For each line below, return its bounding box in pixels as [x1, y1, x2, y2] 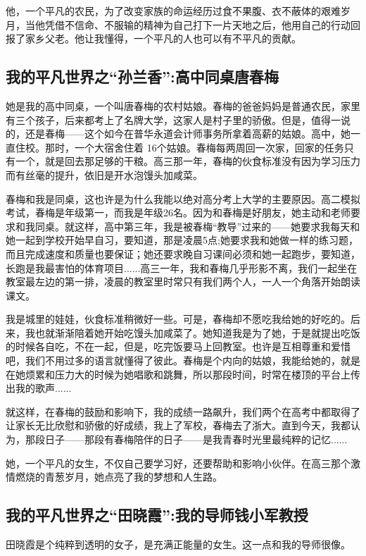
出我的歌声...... [6, 381, 72, 395]
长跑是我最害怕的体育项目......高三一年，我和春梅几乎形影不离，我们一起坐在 [6, 260, 358, 275]
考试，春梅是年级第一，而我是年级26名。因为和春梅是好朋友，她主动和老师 [6, 205, 351, 220]
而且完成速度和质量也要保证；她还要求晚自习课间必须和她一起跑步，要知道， [6, 246, 360, 261]
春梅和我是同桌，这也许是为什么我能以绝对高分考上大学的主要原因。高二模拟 [6, 191, 360, 206]
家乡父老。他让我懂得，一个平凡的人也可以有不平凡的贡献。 [25, 31, 301, 46]
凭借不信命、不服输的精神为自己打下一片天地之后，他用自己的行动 [44, 17, 351, 32]
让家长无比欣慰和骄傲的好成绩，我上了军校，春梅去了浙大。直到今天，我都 [6, 418, 351, 433]
